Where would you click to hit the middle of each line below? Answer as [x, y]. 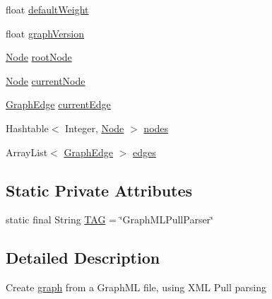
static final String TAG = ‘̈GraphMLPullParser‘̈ [110, 219]
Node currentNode [46, 80]
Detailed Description [83, 258]
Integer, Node [95, 128]
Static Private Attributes [99, 190]
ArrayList [27, 152]
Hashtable [27, 128]
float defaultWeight [47, 9]
